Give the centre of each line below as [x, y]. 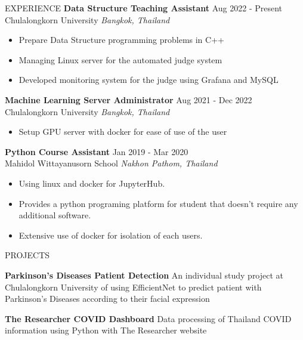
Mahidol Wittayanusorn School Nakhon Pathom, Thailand [111, 163]
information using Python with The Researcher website [106, 330]
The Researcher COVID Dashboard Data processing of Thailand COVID [148, 318]
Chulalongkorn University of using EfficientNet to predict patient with [133, 287]
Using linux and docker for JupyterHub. [92, 183]
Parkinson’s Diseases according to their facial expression [107, 299]
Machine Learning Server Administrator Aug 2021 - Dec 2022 [129, 99]
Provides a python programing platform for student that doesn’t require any [158, 203]
